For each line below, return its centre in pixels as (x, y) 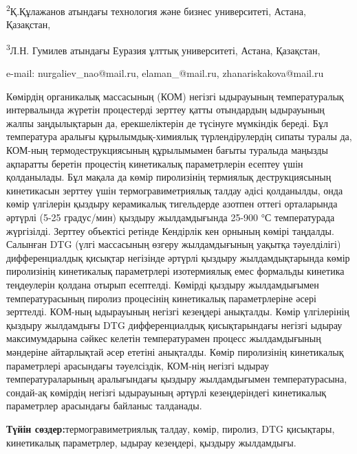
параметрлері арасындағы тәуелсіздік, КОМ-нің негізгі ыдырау (138, 365)
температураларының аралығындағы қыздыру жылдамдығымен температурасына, (177, 379)
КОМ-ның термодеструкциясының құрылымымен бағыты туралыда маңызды (167, 150)
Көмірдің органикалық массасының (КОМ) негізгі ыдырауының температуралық (175, 96)
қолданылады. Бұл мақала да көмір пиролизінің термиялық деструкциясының (169, 177)
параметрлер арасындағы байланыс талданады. (104, 406)
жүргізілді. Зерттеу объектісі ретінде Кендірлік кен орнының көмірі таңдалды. (170, 230)
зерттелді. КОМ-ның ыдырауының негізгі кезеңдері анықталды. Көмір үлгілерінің (178, 311)
